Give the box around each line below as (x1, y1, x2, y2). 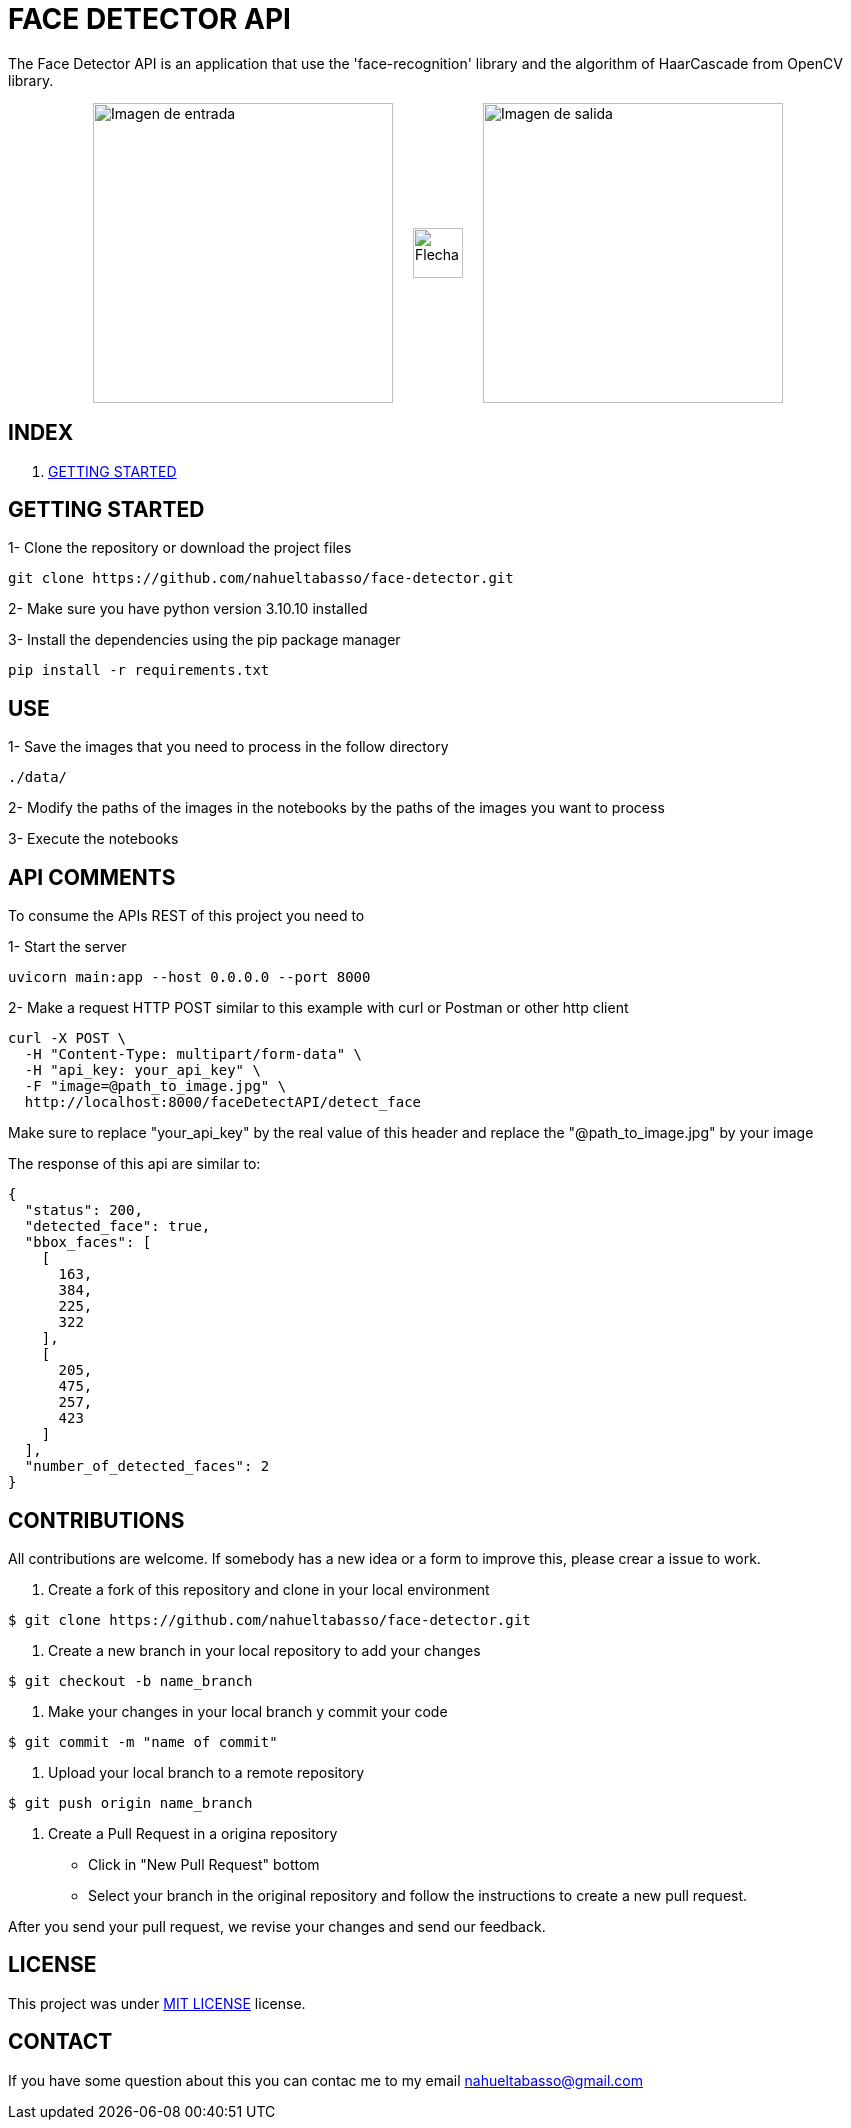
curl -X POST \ (8, 1030, 127, 1047)
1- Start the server (8, 938, 127, 956)
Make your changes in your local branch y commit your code (48, 1702, 448, 1720)
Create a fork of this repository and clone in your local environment (48, 1580, 490, 1598)
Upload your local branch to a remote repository (48, 1763, 365, 1781)
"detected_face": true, (24, 1218, 211, 1235)
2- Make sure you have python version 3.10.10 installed (8, 600, 368, 618)
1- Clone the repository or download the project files (8, 539, 352, 557)
